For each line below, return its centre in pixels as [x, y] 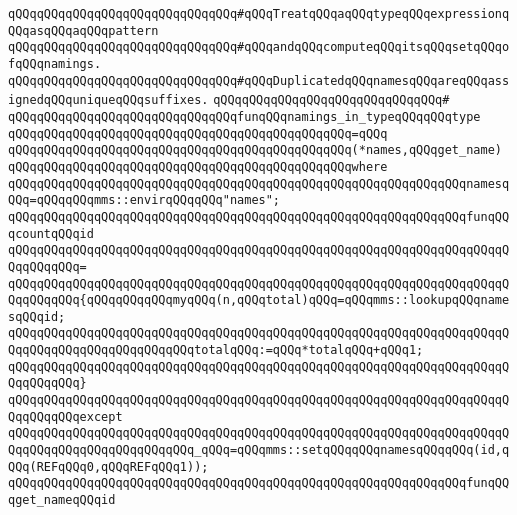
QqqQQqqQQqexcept [65, 416]
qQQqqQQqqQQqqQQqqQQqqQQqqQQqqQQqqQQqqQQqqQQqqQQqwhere [198, 166]
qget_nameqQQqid [62, 500]
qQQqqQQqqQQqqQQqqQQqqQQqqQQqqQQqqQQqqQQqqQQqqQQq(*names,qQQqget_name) [255, 150]
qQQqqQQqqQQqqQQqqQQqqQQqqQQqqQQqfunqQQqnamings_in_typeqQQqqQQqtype [244, 116]
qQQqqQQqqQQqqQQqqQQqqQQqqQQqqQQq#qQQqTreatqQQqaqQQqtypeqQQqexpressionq [259, 14]
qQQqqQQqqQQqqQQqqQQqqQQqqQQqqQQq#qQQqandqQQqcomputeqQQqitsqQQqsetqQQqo [259, 47]
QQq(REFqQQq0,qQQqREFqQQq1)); [108, 466]
